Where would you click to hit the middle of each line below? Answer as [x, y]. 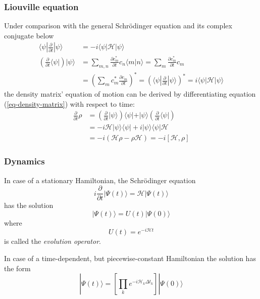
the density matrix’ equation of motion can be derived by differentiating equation [130, 94]
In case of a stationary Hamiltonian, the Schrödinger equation [100, 180]
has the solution [29, 205]
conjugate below [29, 35]
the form [17, 268]
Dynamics [24, 161]
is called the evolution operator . [53, 241]
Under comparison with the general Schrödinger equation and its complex [118, 26]
